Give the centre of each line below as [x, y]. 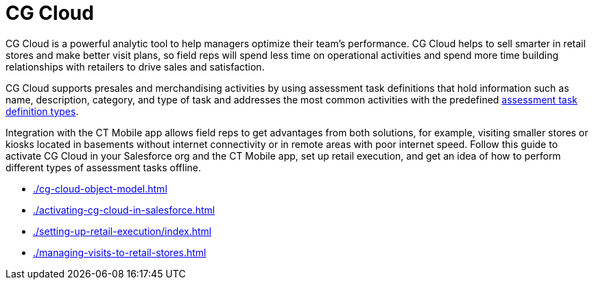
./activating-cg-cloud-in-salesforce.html [124, 210]
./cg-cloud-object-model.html [100, 188]
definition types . [42, 111]
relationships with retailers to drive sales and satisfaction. [135, 66]
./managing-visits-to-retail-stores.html [120, 252]
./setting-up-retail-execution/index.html [122, 231]
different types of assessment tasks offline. [103, 167]
